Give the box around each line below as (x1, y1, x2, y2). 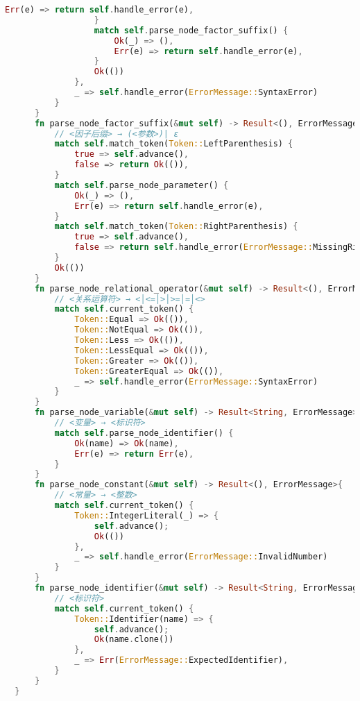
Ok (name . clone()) (94, 634, 174, 645)
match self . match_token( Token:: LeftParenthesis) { (54, 139, 293, 149)
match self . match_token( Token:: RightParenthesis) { (54, 221, 298, 232)
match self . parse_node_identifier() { (54, 428, 234, 438)
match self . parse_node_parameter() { (54, 180, 229, 190)
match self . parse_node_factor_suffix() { (94, 25, 289, 35)
